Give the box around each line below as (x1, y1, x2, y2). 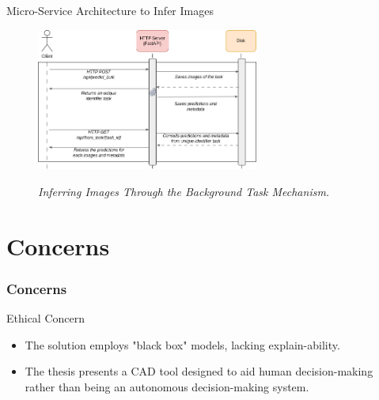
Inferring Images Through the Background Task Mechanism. (38, 183, 330, 199)
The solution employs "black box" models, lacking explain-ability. (25, 336, 340, 353)
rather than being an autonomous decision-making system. (25, 378, 309, 394)
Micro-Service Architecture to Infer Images (6, 2, 214, 18)
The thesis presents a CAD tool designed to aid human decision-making (25, 363, 373, 379)
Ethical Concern (6, 310, 85, 326)
